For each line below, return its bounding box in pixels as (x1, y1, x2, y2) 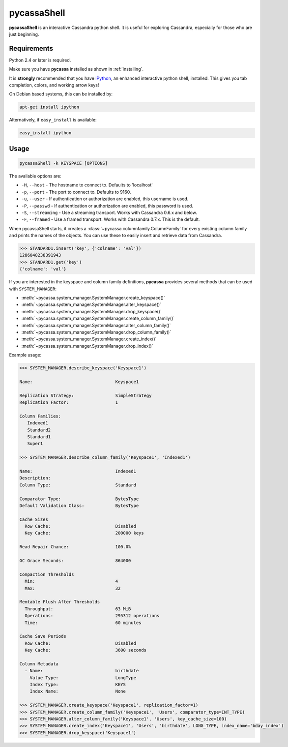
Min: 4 (25, 578, 118, 584)
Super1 (27, 441, 43, 447)
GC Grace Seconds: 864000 (19, 558, 131, 564)
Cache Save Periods (19, 633, 66, 639)
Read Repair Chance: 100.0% (19, 544, 131, 550)
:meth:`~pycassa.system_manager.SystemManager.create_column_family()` (21, 315, 175, 322)
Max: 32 (25, 585, 121, 591)
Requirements (9, 44, 54, 53)
